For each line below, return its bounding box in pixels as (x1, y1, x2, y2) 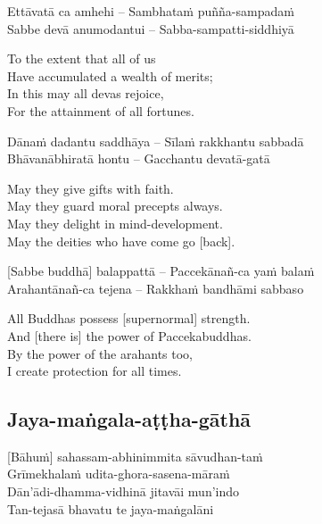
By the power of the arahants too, (7, 344, 194, 362)
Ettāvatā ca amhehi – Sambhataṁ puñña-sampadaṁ (7, 2, 294, 20)
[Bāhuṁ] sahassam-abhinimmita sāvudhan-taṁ (7, 446, 263, 465)
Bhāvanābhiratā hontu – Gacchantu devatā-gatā (7, 149, 270, 168)
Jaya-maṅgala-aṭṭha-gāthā (7, 405, 252, 433)
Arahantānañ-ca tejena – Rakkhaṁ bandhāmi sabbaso (7, 279, 304, 297)
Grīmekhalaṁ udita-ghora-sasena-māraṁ (7, 464, 230, 483)
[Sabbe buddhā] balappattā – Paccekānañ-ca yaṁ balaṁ (7, 262, 315, 280)
